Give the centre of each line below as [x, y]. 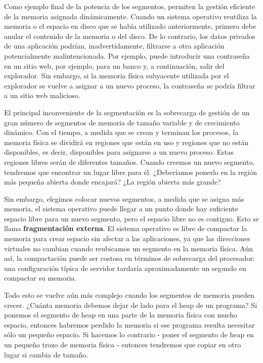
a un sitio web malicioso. [42, 95]
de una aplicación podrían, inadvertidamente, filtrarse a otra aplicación [114, 46]
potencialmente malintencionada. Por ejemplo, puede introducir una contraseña [127, 55]
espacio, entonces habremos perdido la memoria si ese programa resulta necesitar [129, 324]
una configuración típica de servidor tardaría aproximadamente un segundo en [125, 268]
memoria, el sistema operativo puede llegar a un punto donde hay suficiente [121, 209]
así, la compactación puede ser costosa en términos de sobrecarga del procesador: [129, 258]
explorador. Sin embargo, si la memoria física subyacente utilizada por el [117, 76]
